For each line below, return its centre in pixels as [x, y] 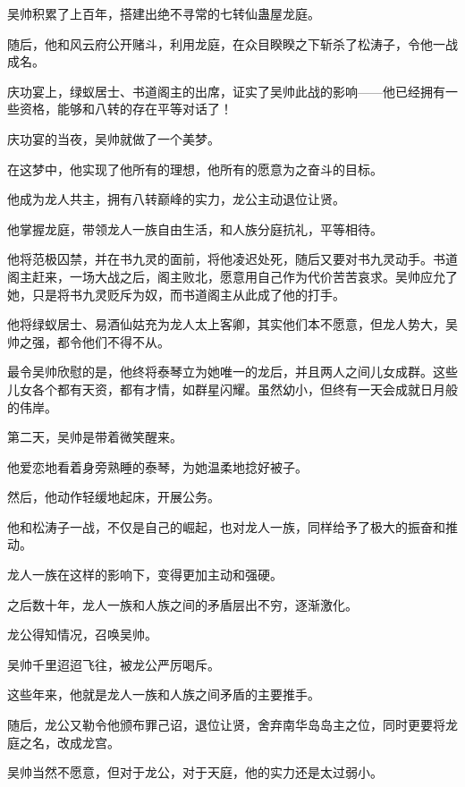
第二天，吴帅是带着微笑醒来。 [95, 437]
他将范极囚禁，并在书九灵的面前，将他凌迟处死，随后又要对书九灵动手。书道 [232, 259]
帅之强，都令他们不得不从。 [89, 341]
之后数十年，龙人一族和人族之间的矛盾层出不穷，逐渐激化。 [182, 604]
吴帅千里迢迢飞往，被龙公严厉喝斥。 [114, 664]
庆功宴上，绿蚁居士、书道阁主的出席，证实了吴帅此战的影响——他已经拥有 [226, 91]
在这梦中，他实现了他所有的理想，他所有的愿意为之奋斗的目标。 [195, 169]
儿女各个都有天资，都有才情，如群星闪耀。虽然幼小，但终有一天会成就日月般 [232, 389]
